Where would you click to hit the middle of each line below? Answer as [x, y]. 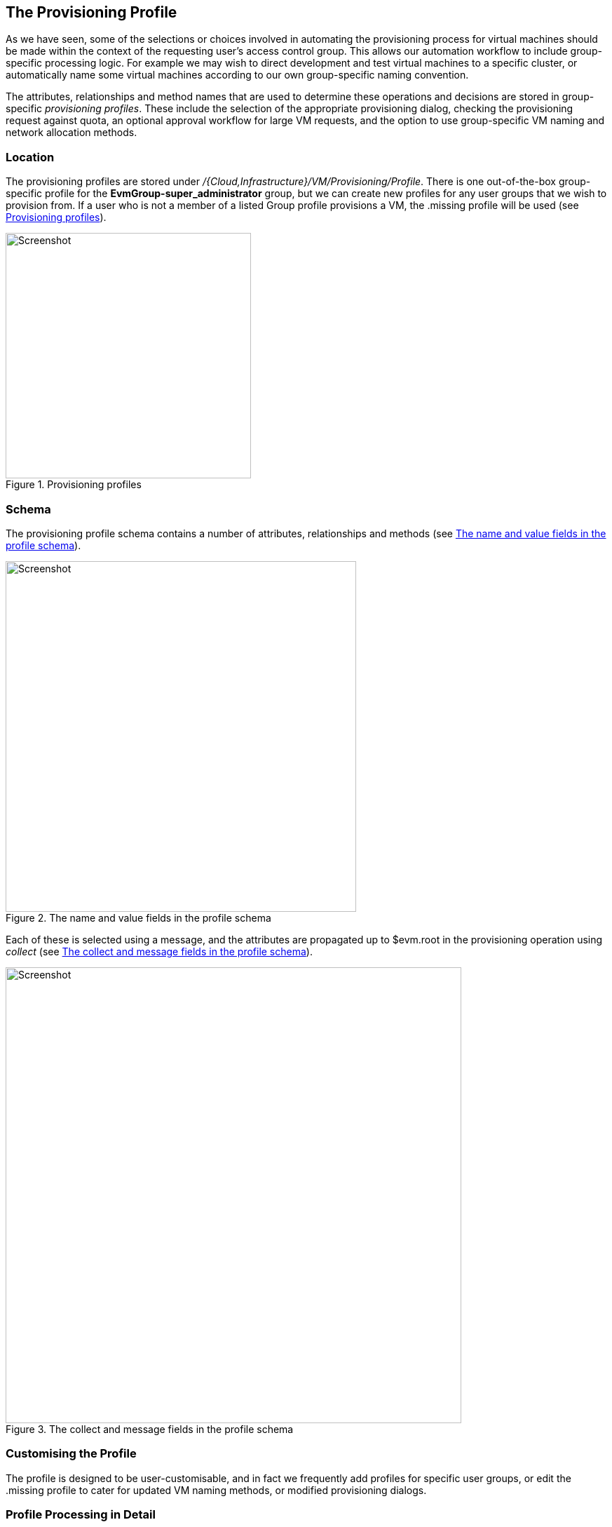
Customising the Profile [71, 1454]
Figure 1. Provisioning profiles [74, 485]
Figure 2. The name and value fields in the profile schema [138, 917]
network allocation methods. [72, 133]
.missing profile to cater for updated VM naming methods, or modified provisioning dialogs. [216, 1490]
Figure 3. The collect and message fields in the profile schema [150, 1429]
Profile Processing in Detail [81, 1515]
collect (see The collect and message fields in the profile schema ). [159, 951]
